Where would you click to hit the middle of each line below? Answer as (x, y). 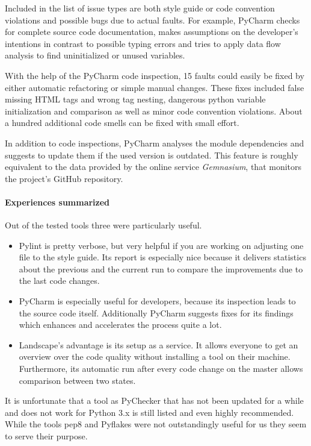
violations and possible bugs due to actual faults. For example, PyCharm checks (152, 20)
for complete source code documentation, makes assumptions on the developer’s (152, 32)
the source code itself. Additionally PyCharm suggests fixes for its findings (156, 313)
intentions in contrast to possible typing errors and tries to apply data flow (143, 43)
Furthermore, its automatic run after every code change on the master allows (161, 369)
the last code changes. (59, 281)
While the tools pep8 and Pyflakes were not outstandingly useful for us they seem (156, 424)
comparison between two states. (77, 380)
